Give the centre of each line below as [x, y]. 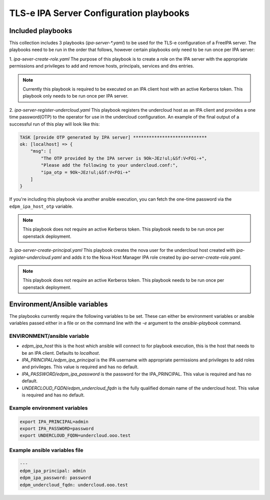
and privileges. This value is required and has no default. [80, 367]
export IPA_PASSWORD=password [57, 428]
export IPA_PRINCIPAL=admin [54, 421]
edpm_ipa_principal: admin [53, 471]
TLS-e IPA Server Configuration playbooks [99, 13]
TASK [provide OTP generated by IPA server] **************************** [113, 137]
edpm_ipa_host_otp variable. [41, 206]
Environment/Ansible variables [58, 304]
